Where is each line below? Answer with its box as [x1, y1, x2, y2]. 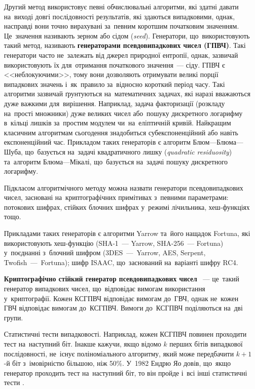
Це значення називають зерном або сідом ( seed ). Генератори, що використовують [4, 30, 250, 40]
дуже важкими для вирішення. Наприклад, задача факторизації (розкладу [4, 98, 225, 108]
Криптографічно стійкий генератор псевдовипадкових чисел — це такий [4, 273, 239, 284]
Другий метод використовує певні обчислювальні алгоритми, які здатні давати [4, 1, 239, 11]
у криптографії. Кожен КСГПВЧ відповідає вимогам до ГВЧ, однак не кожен [4, 293, 239, 303]
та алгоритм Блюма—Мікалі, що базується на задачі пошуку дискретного [4, 156, 228, 166]
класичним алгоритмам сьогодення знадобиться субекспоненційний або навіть [4, 127, 238, 137]
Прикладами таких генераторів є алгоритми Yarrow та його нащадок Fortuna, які [4, 228, 251, 238]
